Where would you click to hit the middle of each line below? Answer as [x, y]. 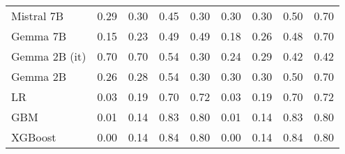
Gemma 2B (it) [49, 56]
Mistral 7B [38, 16]
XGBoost [34, 137]
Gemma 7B [39, 36]
